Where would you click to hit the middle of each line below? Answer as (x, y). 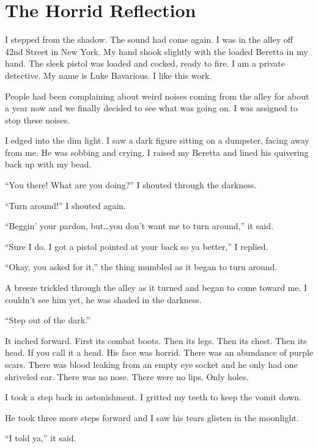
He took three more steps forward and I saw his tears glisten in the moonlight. (152, 417)
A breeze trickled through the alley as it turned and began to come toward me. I (156, 288)
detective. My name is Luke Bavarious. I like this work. (109, 75)
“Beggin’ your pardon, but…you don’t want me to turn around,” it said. (139, 226)
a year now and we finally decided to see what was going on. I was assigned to (151, 108)
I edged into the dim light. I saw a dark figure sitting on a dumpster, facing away (157, 140)
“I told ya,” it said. (41, 438)
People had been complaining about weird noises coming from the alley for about (157, 96)
